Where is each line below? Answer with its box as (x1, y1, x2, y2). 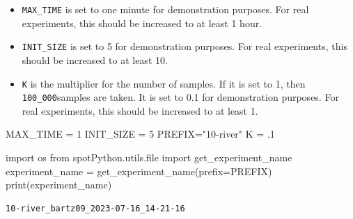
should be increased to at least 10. (22, 52, 168, 67)
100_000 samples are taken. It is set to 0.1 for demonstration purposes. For (22, 90, 339, 104)
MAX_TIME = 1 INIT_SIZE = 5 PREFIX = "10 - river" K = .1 (6, 127, 275, 141)
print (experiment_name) (6, 177, 112, 192)
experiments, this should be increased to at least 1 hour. (22, 15, 262, 30)
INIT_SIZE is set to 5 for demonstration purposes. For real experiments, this (22, 39, 347, 54)
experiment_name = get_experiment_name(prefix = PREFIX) (6, 163, 272, 178)
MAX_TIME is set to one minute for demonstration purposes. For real (22, 2, 309, 16)
